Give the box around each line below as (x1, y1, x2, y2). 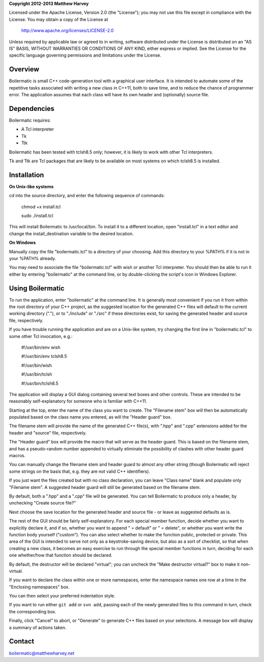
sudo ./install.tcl (21, 213, 53, 219)
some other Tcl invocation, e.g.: (9, 333, 73, 339)
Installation (9, 171, 44, 179)
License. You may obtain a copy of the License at (9, 16, 109, 22)
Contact (9, 637, 34, 645)
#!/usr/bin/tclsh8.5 (21, 380, 59, 386)
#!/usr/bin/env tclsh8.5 (21, 353, 67, 359)
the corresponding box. (9, 609, 56, 615)
